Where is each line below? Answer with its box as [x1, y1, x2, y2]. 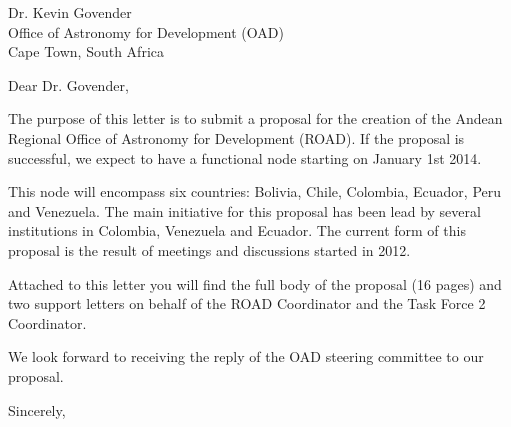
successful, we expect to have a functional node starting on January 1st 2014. [8, 147, 482, 168]
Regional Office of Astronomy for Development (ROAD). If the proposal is [8, 127, 465, 148]
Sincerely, [8, 399, 66, 420]
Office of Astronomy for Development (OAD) [8, 21, 284, 42]
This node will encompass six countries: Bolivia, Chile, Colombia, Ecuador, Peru [8, 181, 502, 202]
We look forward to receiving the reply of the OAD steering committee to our [8, 346, 484, 367]
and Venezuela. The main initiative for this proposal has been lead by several [8, 200, 481, 221]
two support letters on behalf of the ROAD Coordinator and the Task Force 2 [8, 293, 486, 314]
